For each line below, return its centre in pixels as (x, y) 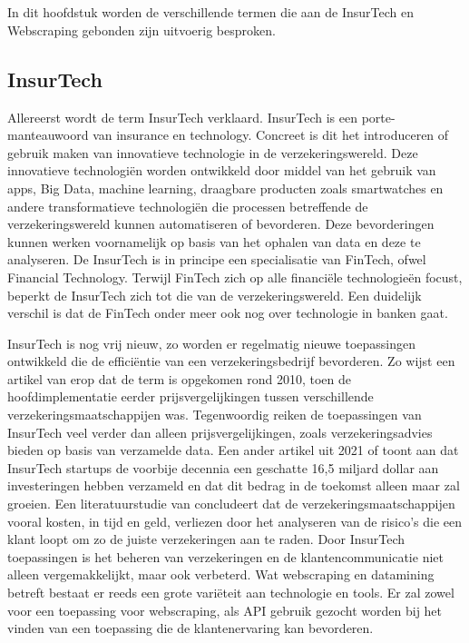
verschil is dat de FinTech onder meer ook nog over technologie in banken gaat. (228, 313)
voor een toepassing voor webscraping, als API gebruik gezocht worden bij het (225, 610)
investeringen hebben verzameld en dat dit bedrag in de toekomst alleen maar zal (234, 485)
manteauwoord (48, 135)
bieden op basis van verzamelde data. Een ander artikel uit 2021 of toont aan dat (233, 450)
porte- (378, 117)
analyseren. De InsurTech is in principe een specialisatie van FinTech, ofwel (217, 259)
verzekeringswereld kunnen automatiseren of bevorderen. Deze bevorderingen (221, 224)
